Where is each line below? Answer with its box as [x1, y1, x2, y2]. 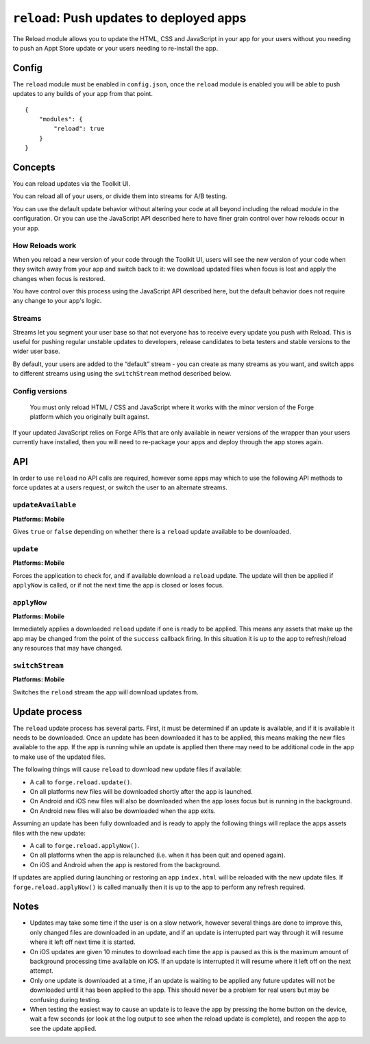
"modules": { [38, 115, 83, 123]
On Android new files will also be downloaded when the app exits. [29, 806, 216, 815]
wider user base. [12, 347, 60, 356]
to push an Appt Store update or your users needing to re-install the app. [12, 44, 219, 52]
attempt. [29, 967, 54, 975]
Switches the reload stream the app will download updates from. [12, 688, 199, 696]
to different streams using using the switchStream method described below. [12, 369, 232, 378]
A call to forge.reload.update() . [29, 778, 133, 786]
